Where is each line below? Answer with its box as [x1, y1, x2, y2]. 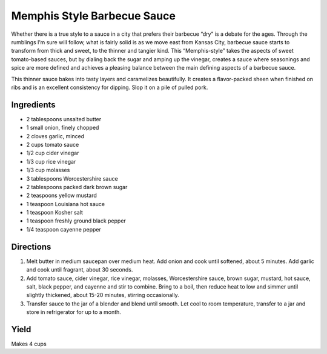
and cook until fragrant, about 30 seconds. [26, 266, 133, 273]
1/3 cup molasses [26, 167, 70, 174]
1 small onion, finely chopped [26, 124, 99, 132]
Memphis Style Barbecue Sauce [11, 9, 176, 22]
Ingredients [11, 99, 56, 110]
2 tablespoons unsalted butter [26, 115, 102, 122]
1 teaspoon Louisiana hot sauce [26, 200, 105, 207]
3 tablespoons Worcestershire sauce [26, 175, 118, 182]
